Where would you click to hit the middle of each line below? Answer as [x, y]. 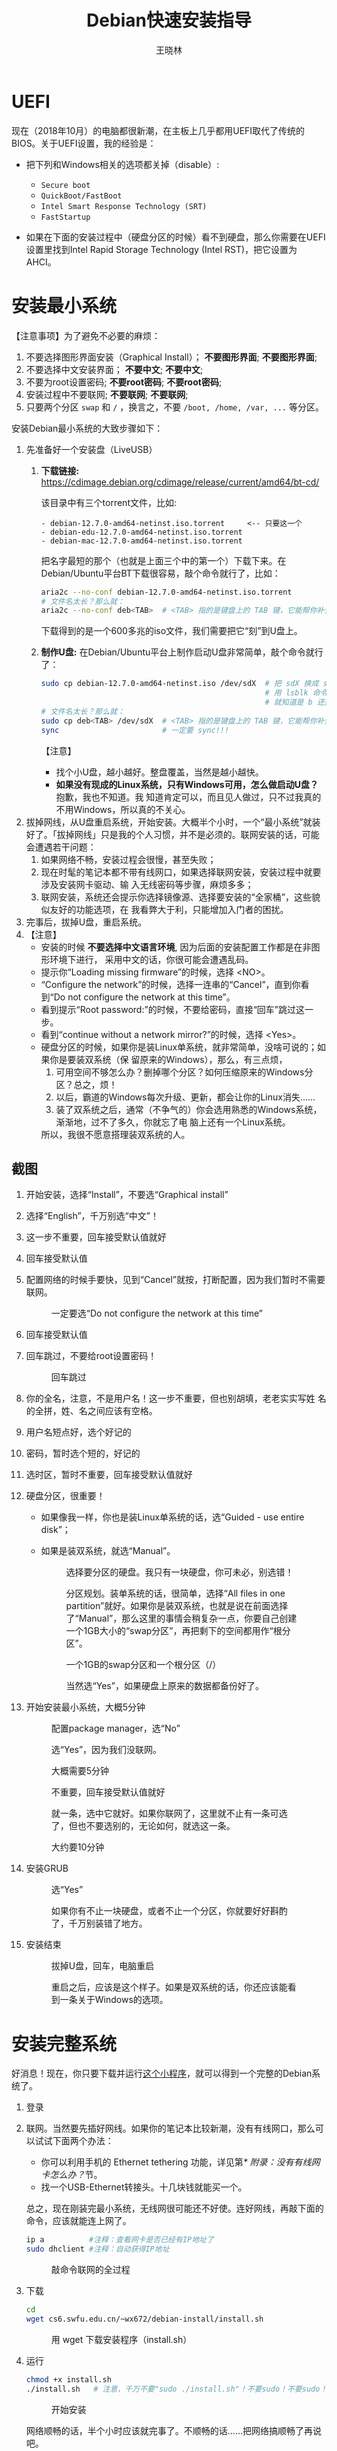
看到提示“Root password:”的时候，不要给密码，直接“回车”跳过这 [172, 1009]
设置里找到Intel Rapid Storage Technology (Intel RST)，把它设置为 [161, 249]
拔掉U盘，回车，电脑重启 [102, 1966]
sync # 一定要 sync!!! [135, 730]
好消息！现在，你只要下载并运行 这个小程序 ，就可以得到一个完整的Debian [162, 2073]
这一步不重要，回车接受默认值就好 [96, 1237]
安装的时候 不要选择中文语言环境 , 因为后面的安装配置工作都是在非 [176, 947]
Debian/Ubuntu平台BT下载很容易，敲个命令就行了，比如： [160, 573]
